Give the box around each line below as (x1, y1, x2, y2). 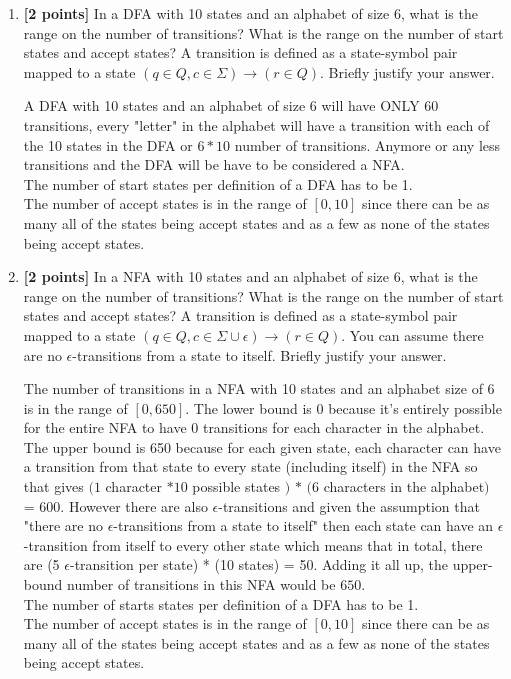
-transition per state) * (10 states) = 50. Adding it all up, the (69, 554, 448, 575)
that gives (23, 476, 84, 497)
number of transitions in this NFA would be (66, 574, 336, 595)
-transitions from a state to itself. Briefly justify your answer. (72, 344, 447, 365)
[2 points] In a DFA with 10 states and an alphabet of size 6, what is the (23, 3, 478, 23)
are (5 (23, 554, 60, 575)
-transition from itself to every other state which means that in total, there (23, 534, 483, 555)
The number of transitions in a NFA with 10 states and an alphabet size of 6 (23, 378, 495, 399)
